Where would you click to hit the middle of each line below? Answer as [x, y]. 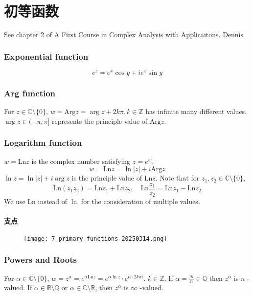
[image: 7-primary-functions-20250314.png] [95, 239]
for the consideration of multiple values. [140, 201]
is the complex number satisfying [81, 161]
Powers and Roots [40, 260]
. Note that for [177, 178]
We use [15, 201]
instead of [53, 201]
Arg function [30, 93]
